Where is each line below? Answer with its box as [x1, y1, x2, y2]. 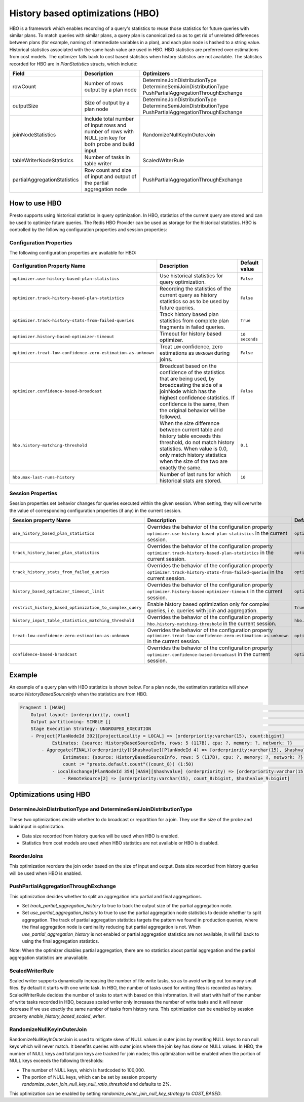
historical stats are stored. [160, 477, 222, 484]
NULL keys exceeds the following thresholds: [9, 1057, 104, 1064]
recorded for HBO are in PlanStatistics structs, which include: [9, 61, 138, 67]
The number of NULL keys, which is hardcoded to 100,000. [22, 1067, 145, 1073]
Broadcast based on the [160, 362, 217, 370]
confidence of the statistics [160, 369, 225, 376]
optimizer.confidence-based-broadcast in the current [147, 651, 271, 658]
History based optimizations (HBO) [9, 8, 160, 19]
